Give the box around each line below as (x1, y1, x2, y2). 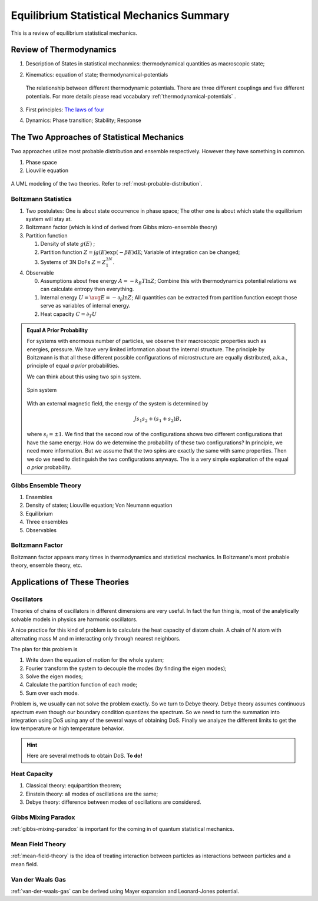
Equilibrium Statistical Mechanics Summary (11, 9, 230, 22)
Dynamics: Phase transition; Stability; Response (25, 117, 141, 124)
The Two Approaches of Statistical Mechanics (11, 133, 184, 143)
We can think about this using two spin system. (26, 373, 141, 380)
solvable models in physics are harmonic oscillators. (11, 616, 138, 623)
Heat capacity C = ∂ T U (40, 310, 97, 319)
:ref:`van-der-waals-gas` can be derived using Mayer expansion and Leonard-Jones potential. (11, 887, 240, 895)
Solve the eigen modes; (25, 673, 84, 680)
